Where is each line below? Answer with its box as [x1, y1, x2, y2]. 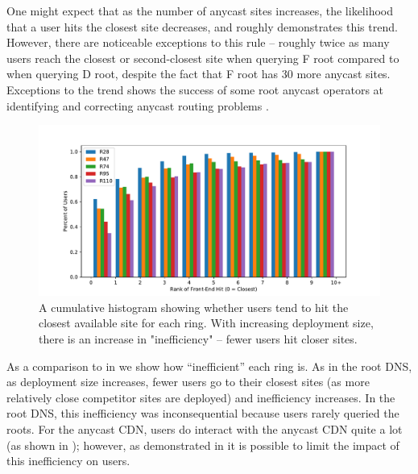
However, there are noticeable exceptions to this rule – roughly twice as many [6, 34, 390, 51]
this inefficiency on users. [6, 452, 130, 469]
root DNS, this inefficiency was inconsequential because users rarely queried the [6, 405, 399, 422]
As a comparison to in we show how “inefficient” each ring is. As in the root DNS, [6, 357, 412, 374]
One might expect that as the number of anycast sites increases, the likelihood [6, 2, 394, 19]
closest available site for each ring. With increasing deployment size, [39, 314, 374, 331]
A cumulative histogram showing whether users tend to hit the [39, 298, 349, 315]
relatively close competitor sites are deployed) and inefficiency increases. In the [6, 389, 395, 405]
